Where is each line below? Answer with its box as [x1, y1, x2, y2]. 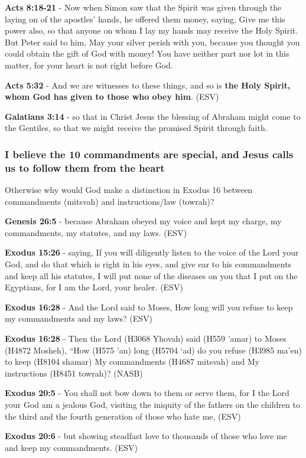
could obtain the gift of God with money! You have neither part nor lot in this [5, 47, 289, 60]
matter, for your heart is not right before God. [5, 58, 173, 71]
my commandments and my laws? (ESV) [5, 312, 152, 325]
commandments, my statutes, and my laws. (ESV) [5, 226, 187, 238]
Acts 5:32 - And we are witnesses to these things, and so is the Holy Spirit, [5, 78, 291, 91]
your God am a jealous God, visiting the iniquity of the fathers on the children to [5, 398, 300, 410]
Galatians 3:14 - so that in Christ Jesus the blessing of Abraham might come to [5, 110, 301, 122]
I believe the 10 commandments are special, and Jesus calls [5, 146, 294, 161]
